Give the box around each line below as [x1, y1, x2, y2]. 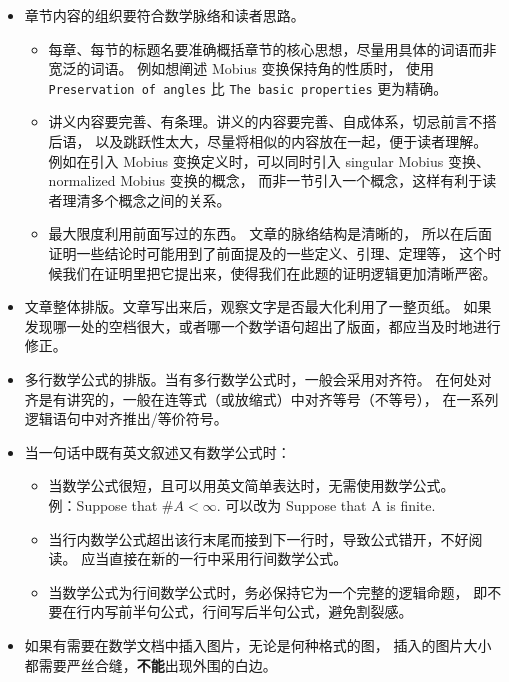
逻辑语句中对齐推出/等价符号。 [24, 408, 228, 429]
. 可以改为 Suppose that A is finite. [216, 494, 436, 515]
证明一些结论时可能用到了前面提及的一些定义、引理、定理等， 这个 [48, 243, 488, 263]
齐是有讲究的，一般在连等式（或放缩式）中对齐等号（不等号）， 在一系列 [24, 388, 499, 409]
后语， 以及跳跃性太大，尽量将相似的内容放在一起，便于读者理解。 [48, 131, 488, 152]
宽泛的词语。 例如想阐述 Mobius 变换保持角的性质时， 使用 [48, 58, 435, 79]
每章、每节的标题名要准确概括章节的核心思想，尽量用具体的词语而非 [48, 38, 497, 59]
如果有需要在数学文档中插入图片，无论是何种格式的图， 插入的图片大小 [24, 634, 492, 655]
